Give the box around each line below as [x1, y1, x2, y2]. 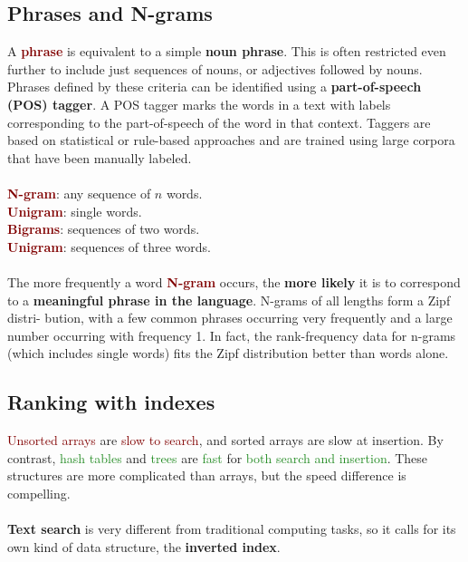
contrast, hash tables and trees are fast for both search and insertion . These [7, 448, 428, 467]
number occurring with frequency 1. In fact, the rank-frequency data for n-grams [7, 325, 456, 344]
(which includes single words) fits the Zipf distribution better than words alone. [7, 344, 449, 363]
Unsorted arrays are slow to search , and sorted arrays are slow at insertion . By [7, 431, 444, 450]
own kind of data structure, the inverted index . [7, 537, 281, 556]
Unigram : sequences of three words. [7, 237, 211, 256]
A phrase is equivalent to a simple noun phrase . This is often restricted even [7, 42, 446, 61]
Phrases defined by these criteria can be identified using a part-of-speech [7, 77, 422, 96]
